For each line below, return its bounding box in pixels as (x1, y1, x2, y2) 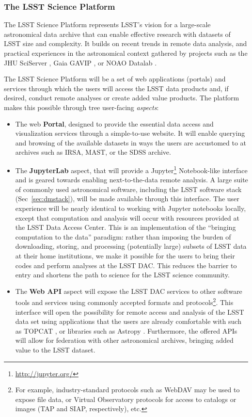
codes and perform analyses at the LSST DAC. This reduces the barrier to (15, 260, 237, 270)
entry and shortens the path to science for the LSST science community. (15, 270, 230, 280)
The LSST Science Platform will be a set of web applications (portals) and (4, 74, 226, 84)
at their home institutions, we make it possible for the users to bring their (15, 250, 235, 260)
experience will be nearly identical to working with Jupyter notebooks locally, (15, 203, 246, 213)
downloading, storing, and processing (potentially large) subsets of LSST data (15, 241, 247, 251)
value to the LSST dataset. (15, 344, 95, 354)
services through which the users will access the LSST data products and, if (4, 83, 229, 93)
